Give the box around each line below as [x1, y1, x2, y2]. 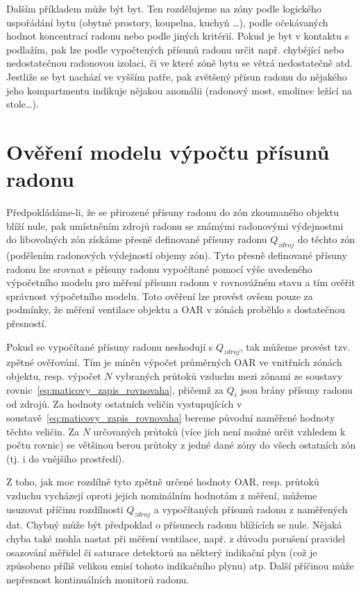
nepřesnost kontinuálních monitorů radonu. [6, 572, 190, 586]
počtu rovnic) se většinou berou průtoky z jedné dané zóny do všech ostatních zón [6, 438, 356, 452]
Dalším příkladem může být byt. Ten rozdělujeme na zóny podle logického [6, 1, 321, 15]
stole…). [6, 97, 39, 111]
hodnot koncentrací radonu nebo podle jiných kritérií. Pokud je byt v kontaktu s [6, 28, 349, 43]
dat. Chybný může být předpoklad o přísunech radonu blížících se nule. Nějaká [6, 517, 342, 532]
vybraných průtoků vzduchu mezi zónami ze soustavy [115, 369, 343, 383]
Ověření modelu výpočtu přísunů [6, 137, 330, 165]
